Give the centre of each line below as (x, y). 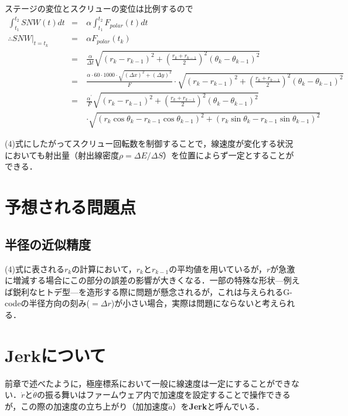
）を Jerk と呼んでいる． (218, 406)
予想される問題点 (71, 207)
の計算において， (104, 268)
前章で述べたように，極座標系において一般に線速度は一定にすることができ (148, 383)
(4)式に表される (35, 268)
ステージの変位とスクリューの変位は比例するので (99, 8)
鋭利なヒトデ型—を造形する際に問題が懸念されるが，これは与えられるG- (152, 291)
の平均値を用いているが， (218, 268)
